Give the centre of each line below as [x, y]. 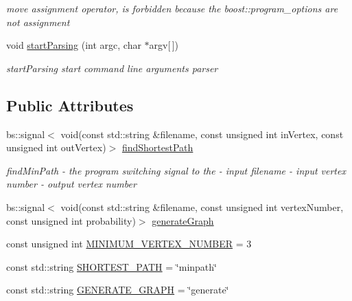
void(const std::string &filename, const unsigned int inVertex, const [202, 134]
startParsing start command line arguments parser [112, 68]
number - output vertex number [71, 184]
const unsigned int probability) [71, 220]
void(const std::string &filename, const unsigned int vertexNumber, [202, 207]
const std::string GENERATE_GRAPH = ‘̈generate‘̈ [118, 290]
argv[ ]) [164, 45]
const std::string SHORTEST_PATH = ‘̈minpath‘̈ [112, 266]
